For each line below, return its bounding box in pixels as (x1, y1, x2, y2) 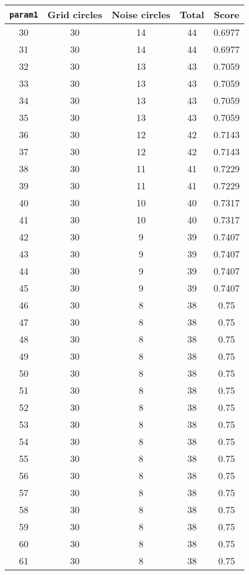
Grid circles (47, 8, 103, 21)
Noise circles (111, 8, 170, 21)
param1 (9, 9, 39, 19)
